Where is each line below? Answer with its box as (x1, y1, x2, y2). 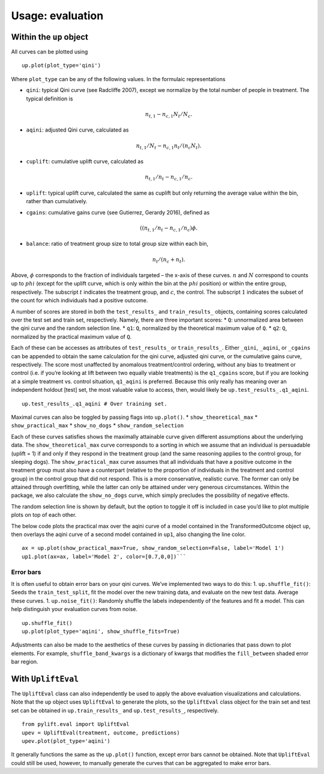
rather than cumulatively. (26, 198, 88, 205)
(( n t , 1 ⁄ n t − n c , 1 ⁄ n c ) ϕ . (140, 224, 198, 233)
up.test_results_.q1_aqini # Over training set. (22, 400, 167, 407)
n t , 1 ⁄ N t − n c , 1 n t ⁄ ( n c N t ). (136, 142, 202, 150)
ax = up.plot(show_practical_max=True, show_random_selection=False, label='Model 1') (22, 544, 284, 552)
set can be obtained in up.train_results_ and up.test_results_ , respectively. (11, 707, 219, 714)
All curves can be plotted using (11, 48, 88, 55)
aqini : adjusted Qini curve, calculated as (26, 126, 129, 133)
